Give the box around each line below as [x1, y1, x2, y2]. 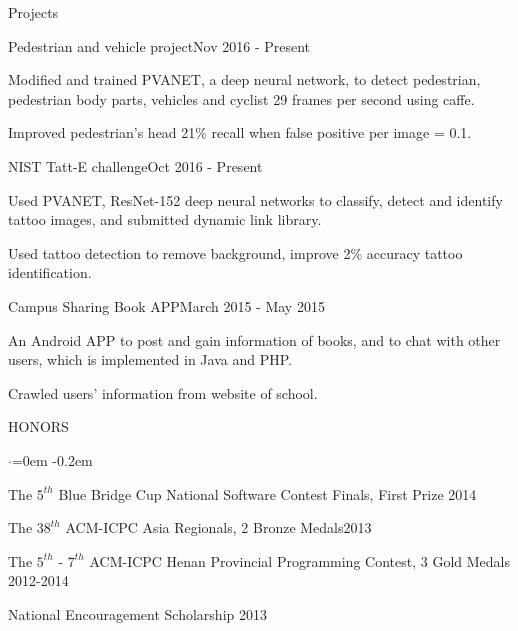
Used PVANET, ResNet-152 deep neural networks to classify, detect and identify [8, 189, 503, 210]
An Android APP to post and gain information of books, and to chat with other [8, 329, 501, 350]
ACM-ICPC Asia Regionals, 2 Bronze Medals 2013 [65, 517, 372, 538]
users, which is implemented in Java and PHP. [8, 349, 292, 370]
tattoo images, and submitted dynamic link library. [8, 209, 322, 230]
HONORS [8, 416, 69, 437]
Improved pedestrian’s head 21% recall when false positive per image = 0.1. [8, 122, 472, 143]
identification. [8, 262, 92, 283]
